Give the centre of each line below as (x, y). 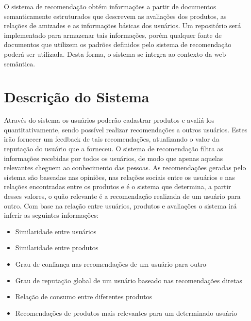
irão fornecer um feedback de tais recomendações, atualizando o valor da (112, 139)
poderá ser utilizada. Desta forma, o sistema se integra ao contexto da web (115, 54)
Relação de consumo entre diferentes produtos (84, 297)
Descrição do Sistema (77, 97)
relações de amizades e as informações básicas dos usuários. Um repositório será (123, 25)
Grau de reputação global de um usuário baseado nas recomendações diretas (129, 280)
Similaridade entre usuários (56, 231)
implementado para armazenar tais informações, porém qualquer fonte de (113, 35)
